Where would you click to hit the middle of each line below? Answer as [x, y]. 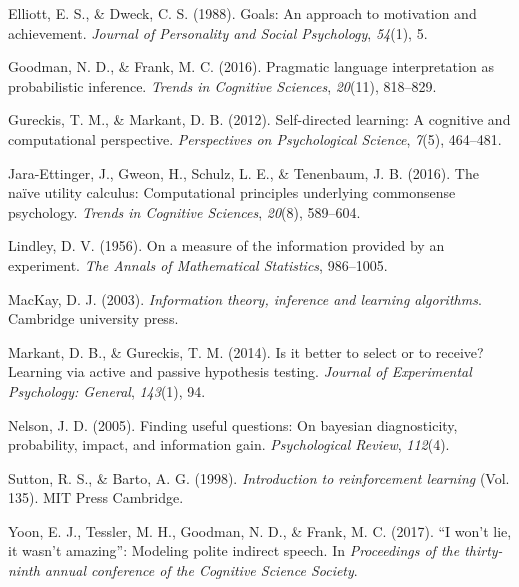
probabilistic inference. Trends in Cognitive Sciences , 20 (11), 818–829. [222, 85]
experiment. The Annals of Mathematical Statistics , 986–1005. [198, 264]
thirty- [483, 550]
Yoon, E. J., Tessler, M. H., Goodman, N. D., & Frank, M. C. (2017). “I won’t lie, [260, 530]
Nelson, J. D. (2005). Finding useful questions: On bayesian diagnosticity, [233, 424]
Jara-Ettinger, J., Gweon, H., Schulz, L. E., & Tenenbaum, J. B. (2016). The [243, 172]
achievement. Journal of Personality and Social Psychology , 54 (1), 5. [218, 32]
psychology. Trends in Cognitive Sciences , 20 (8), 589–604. [184, 211]
